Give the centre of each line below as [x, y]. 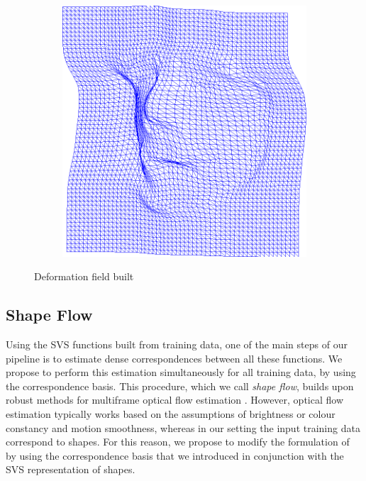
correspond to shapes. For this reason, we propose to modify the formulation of [178, 442]
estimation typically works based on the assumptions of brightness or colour [171, 413]
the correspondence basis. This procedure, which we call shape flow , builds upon [180, 386]
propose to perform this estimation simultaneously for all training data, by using [181, 372]
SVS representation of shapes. [71, 469]
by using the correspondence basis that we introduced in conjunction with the [175, 455]
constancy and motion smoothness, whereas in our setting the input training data [183, 427]
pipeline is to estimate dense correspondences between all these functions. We [174, 358]
